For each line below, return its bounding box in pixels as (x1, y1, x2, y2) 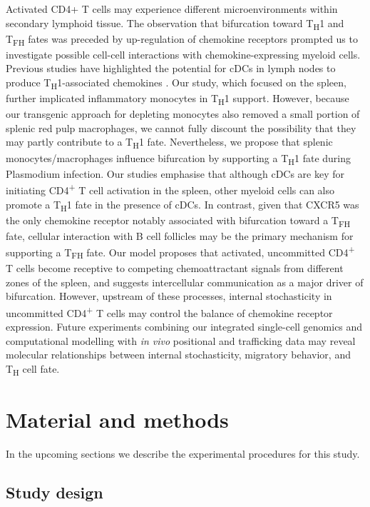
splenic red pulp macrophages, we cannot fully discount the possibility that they (6, 120, 356, 135)
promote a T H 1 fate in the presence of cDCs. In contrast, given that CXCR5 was (6, 196, 359, 214)
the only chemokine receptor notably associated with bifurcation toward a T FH (6, 212, 351, 229)
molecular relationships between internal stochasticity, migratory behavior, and (6, 347, 351, 362)
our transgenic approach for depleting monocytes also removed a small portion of (6, 106, 360, 121)
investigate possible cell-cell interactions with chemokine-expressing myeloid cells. (6, 46, 361, 61)
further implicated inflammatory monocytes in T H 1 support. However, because (6, 91, 349, 107)
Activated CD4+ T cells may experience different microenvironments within (6, 1, 338, 16)
